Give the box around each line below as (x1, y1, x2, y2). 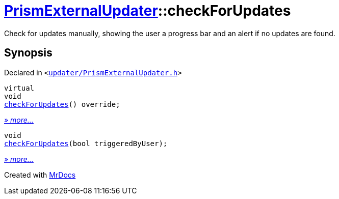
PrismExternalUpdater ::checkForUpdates (4, 2, 291, 19)
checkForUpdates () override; (4, 100, 120, 108)
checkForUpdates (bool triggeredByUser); (4, 139, 168, 148)
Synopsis (4, 46, 53, 60)
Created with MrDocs (4, 170, 76, 179)
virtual (4, 83, 35, 92)
